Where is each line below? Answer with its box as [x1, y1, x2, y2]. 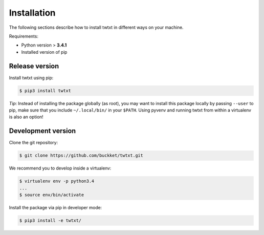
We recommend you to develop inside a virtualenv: [9, 165, 111, 171]
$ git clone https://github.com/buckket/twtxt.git [19, 153, 144, 158]
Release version [9, 62, 59, 70]
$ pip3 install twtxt [19, 88, 71, 93]
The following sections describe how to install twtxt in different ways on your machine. [9, 24, 184, 30]
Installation [9, 7, 56, 18]
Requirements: [9, 33, 39, 39]
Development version [9, 127, 76, 135]
